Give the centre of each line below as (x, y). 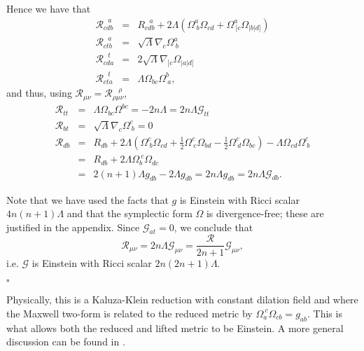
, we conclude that (213, 227)
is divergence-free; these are (265, 213)
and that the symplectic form (129, 213)
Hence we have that (49, 8)
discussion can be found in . (66, 342)
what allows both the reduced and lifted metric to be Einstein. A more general (175, 328)
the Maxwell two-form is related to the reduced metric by (129, 313)
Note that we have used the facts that (87, 199)
